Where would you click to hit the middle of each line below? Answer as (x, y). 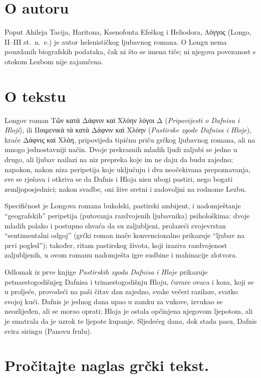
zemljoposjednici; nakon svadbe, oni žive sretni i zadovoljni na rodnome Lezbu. (125, 188)
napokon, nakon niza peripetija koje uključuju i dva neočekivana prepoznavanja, (127, 169)
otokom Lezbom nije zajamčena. (54, 61)
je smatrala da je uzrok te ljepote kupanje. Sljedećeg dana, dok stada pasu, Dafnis (131, 321)
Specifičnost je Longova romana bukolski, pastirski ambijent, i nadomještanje (123, 206)
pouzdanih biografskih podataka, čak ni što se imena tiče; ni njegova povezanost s (130, 51)
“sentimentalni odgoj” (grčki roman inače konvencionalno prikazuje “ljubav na (125, 235)
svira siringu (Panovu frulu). (48, 331)
